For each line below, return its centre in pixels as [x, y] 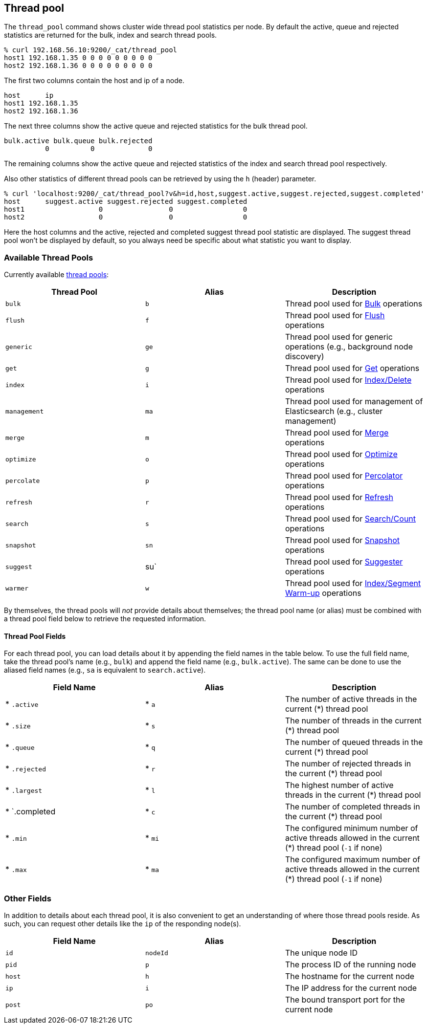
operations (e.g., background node [349, 347]
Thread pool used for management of [354, 402]
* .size [18, 726]
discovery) [304, 357]
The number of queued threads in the [354, 742]
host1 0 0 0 [126, 209]
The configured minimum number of [351, 828]
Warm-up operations [323, 593]
